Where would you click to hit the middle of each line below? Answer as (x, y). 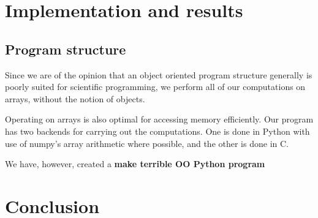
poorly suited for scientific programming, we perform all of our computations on (155, 87)
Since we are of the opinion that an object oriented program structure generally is (159, 74)
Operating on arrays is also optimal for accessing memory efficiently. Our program (159, 119)
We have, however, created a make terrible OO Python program (135, 164)
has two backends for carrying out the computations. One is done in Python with (157, 131)
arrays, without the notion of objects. (75, 98)
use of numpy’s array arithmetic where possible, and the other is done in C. (147, 143)
